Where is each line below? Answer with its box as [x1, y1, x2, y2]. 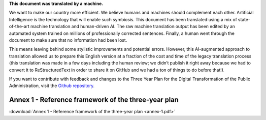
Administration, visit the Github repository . [9, 83, 95, 89]
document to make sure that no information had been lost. [9, 37, 128, 43]
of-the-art [9, 24, 30, 30]
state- [238, 16, 251, 22]
